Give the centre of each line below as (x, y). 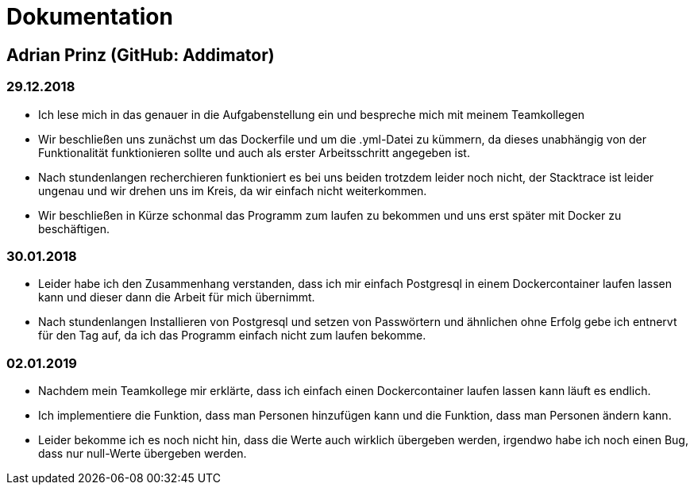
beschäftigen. (74, 228)
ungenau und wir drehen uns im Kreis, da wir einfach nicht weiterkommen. (233, 190)
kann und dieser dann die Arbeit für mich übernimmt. (177, 297)
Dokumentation (90, 17)
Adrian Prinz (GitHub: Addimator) (141, 55)
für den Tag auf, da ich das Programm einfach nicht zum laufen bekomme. (232, 336)
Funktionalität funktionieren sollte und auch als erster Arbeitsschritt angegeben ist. (254, 152)
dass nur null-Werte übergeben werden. (143, 454)
